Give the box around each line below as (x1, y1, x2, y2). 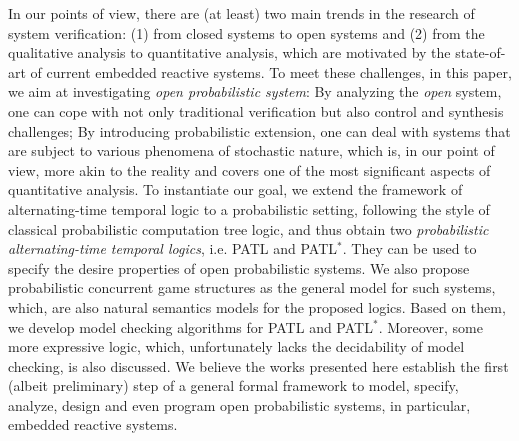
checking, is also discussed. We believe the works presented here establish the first (8, 355, 509, 376)
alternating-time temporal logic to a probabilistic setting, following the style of (8, 198, 490, 219)
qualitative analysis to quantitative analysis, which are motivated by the (8, 42, 451, 63)
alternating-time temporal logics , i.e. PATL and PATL (8, 238, 338, 259)
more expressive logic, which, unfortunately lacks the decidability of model (8, 336, 465, 357)
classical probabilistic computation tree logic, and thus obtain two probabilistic (8, 218, 489, 239)
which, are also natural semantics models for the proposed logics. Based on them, (8, 296, 506, 317)
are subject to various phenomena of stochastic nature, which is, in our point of (8, 140, 495, 161)
